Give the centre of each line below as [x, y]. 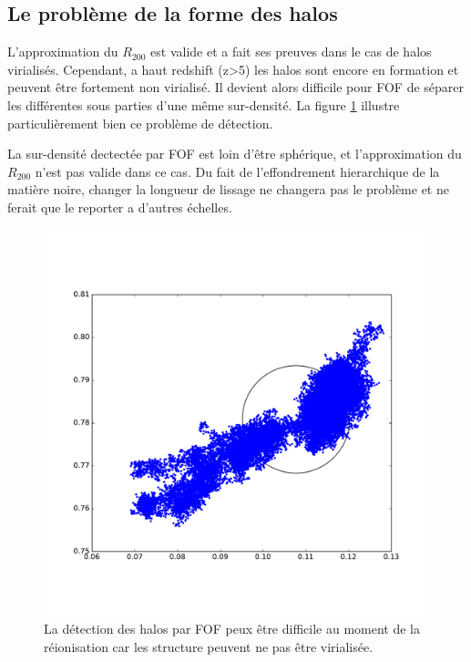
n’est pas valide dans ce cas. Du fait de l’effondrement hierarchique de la [237, 171]
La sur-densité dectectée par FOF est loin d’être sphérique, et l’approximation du [235, 154]
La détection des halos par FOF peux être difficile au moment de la [232, 629]
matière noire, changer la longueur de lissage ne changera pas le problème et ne [228, 189]
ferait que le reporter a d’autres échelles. [120, 207]
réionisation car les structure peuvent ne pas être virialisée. [209, 646]
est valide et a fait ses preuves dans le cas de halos [291, 52]
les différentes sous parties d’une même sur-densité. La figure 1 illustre [204, 104]
